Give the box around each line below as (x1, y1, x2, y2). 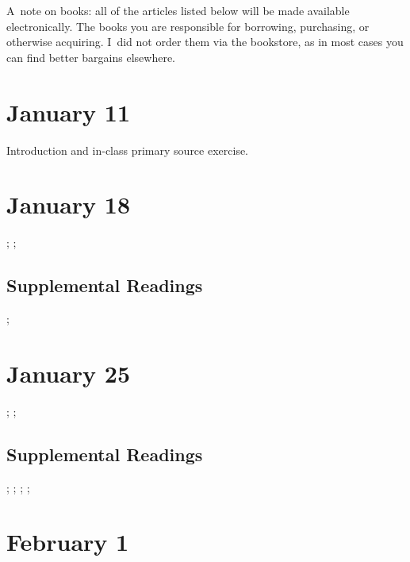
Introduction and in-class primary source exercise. (6, 141, 249, 158)
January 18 (6, 188, 131, 221)
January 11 (6, 95, 131, 128)
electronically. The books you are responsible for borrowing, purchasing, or (6, 17, 370, 34)
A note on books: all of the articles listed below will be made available (6, 2, 350, 18)
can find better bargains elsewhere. (6, 48, 175, 65)
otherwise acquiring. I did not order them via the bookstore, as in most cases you (6, 33, 404, 50)
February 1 (6, 525, 129, 558)
